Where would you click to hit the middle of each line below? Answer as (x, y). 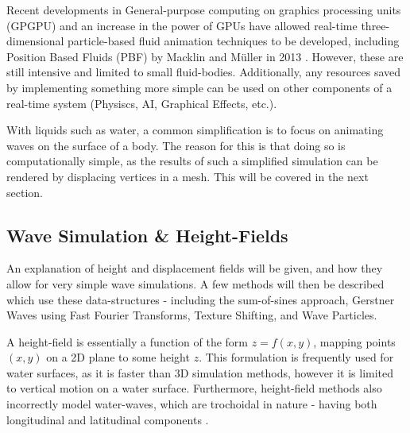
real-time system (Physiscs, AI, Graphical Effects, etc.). (142, 103)
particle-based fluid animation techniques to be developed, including (234, 41)
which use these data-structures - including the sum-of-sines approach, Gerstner (201, 299)
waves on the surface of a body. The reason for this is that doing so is (176, 145)
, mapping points (354, 341)
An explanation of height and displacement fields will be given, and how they (195, 268)
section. (25, 192)
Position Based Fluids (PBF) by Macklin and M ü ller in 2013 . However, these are (205, 56)
